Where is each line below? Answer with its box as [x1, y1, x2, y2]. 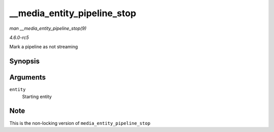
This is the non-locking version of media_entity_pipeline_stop [9, 120, 151, 126]
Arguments [9, 73, 46, 82]
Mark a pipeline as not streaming [9, 43, 78, 50]
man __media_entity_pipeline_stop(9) [9, 25, 87, 31]
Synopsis [9, 57, 40, 66]
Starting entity [22, 94, 52, 100]
